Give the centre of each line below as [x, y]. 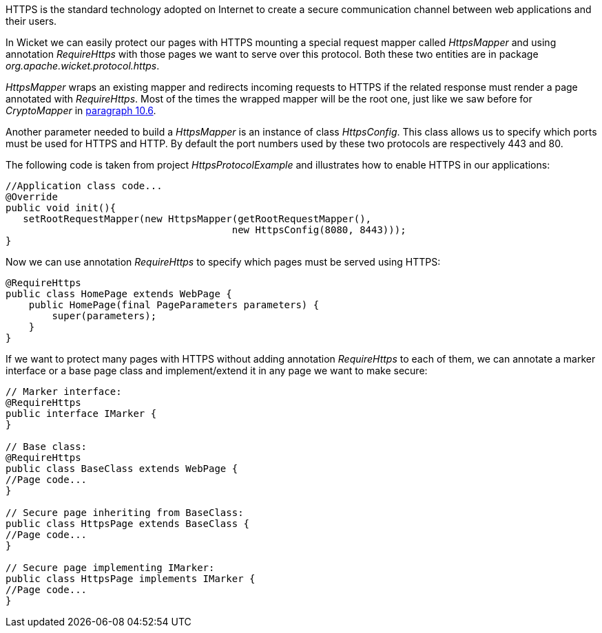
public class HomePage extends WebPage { [119, 294]
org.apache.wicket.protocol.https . [83, 66]
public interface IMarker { [81, 414]
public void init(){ [61, 208]
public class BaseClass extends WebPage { [122, 469]
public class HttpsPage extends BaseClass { [128, 524]
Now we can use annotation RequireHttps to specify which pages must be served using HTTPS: [223, 262]
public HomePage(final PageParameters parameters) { [174, 305]
